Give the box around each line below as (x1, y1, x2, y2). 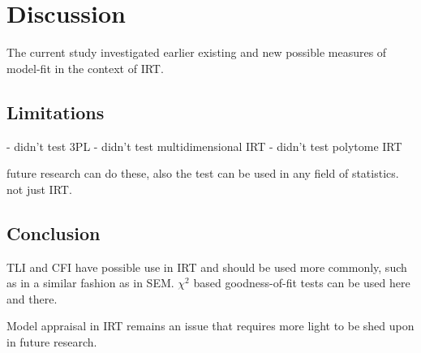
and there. (6, 290, 58, 307)
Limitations (6, 99, 105, 124)
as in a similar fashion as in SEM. (6, 274, 174, 291)
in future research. (6, 333, 97, 350)
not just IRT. (6, 180, 72, 197)
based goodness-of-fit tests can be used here (193, 274, 410, 291)
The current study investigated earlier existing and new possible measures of (6, 44, 387, 61)
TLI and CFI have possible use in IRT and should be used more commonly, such (6, 258, 407, 275)
